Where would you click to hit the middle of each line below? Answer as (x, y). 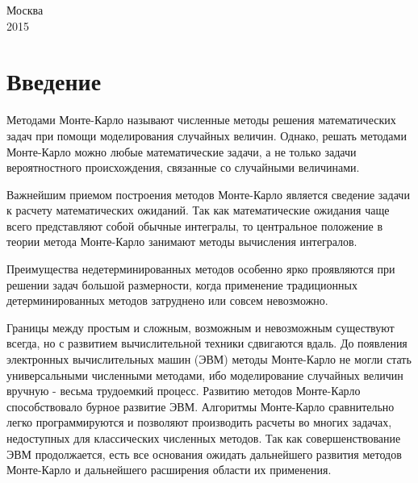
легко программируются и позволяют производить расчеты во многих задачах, (199, 422)
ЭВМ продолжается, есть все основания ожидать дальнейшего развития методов (204, 454)
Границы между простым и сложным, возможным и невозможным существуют (201, 327)
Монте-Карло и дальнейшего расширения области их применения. (169, 470)
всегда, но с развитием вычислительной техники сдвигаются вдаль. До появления (207, 343)
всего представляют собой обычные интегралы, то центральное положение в (195, 225)
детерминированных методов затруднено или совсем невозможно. (167, 300)
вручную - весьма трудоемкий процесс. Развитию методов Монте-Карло (184, 391)
